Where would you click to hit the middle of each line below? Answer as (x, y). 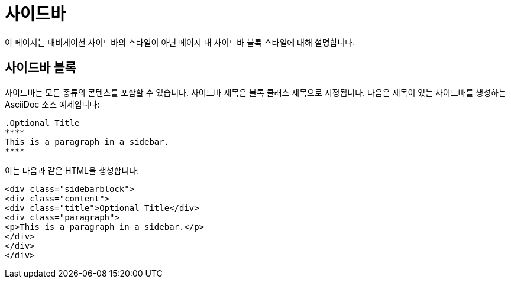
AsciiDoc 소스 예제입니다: (52, 104)
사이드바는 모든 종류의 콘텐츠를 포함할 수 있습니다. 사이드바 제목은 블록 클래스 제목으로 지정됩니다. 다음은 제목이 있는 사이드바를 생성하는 (256, 92)
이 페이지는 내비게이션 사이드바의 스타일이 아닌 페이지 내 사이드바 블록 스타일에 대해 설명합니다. (180, 42)
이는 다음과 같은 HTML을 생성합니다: (72, 170)
